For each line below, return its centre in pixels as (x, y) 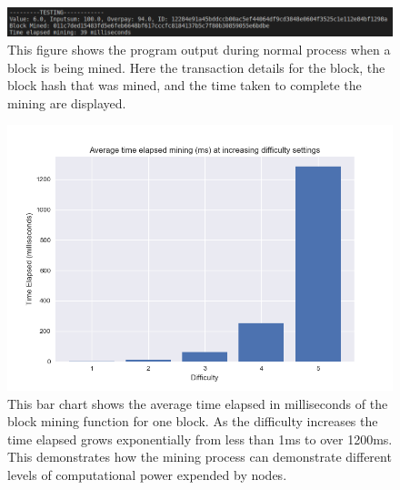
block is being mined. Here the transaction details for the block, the (196, 67)
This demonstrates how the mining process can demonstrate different (200, 457)
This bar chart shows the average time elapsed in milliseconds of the (198, 403)
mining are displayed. (67, 102)
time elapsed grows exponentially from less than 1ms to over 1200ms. (200, 439)
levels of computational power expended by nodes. (147, 474)
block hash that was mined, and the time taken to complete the (185, 85)
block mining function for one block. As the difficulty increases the (193, 421)
